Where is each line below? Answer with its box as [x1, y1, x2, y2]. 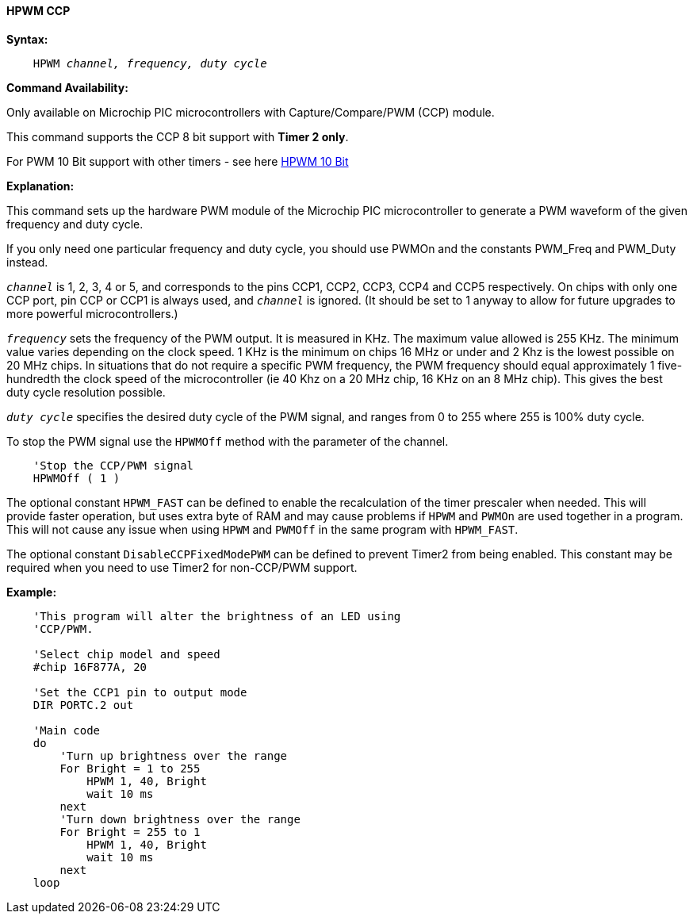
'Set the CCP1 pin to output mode [33, 685, 247, 699]
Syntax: [6, 32, 48, 46]
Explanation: [6, 178, 75, 193]
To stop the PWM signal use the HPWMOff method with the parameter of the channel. [6, 434, 449, 448]
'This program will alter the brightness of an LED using [33, 609, 401, 623]
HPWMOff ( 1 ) [33, 471, 121, 485]
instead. [6, 255, 48, 269]
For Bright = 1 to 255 [59, 761, 201, 775]
